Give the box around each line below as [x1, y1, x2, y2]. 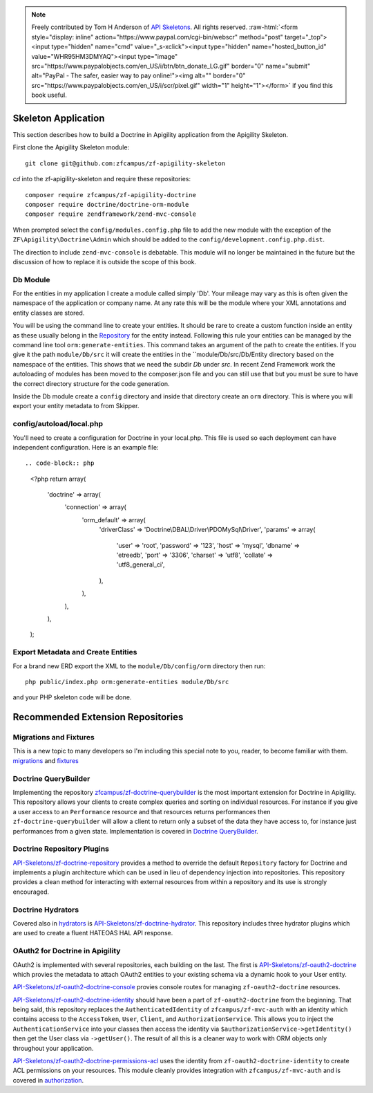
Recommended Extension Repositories [12, 711, 184, 723]
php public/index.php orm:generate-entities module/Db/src [25, 678, 229, 686]
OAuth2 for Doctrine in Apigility [12, 946, 121, 956]
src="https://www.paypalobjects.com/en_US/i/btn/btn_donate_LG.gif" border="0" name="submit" [31, 62, 311, 70]
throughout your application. [12, 1044, 94, 1052]
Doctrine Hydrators [12, 905, 79, 915]
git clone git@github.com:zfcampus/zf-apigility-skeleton [25, 159, 226, 167]
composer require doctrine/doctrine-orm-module [25, 201, 189, 208]
